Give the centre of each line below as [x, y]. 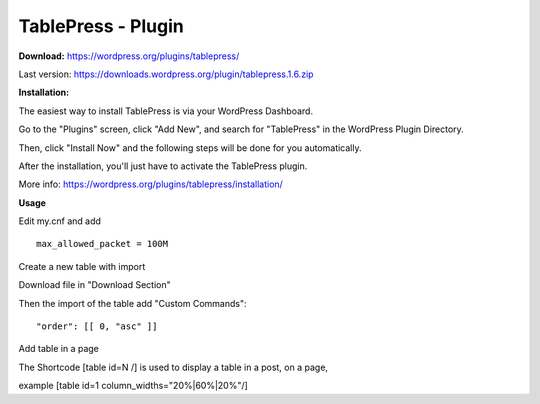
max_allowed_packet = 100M [102, 244]
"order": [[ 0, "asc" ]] [97, 326]
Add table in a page [59, 349]
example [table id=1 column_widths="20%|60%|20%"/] [133, 386]
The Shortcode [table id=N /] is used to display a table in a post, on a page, [173, 367]
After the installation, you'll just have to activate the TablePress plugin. [163, 166]
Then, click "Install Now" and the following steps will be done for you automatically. [190, 147]
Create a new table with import [82, 266]
